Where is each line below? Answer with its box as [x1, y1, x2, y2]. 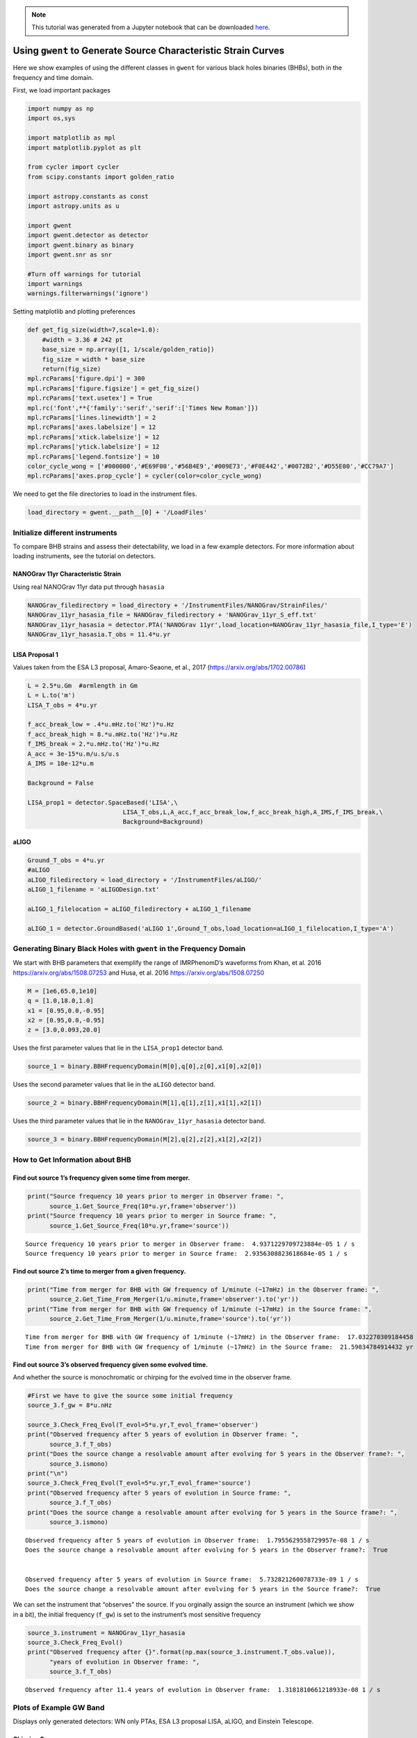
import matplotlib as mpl [27, 134, 116, 142]
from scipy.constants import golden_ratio [27, 172, 174, 181]
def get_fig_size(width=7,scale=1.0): [27, 326, 160, 334]
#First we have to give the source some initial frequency [27, 1391, 233, 1399]
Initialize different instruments [13, 528, 117, 537]
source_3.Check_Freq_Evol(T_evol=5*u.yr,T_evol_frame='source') [27, 1479, 252, 1487]
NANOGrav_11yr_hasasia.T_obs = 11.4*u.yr [27, 630, 171, 638]
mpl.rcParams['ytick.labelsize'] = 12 [27, 443, 160, 451]
